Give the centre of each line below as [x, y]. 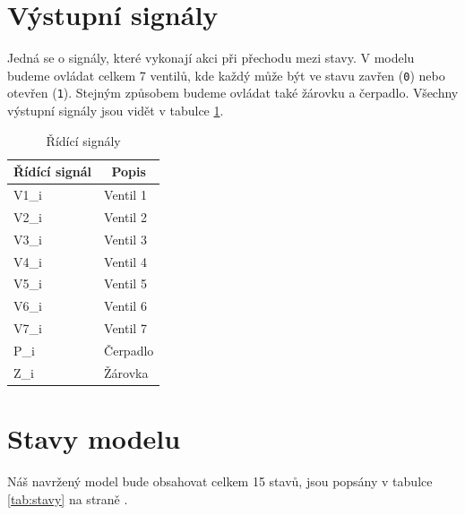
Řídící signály [83, 140]
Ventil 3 [125, 239]
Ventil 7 [125, 328]
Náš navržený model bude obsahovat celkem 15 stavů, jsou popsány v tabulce [220, 481]
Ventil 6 [125, 306]
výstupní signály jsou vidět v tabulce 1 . [116, 111]
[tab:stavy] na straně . [68, 498]
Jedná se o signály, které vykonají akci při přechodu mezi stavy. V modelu [211, 58]
